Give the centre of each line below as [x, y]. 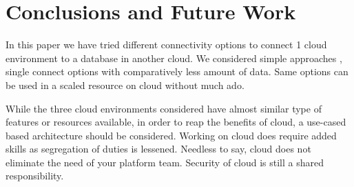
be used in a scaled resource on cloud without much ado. [125, 85]
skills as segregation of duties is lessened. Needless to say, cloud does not [158, 149]
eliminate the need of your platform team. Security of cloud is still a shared [165, 162]
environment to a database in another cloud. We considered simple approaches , [174, 58]
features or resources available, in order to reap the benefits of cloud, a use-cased [176, 122]
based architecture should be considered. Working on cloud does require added [171, 135]
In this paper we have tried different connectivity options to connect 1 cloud [166, 45]
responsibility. [35, 176]
